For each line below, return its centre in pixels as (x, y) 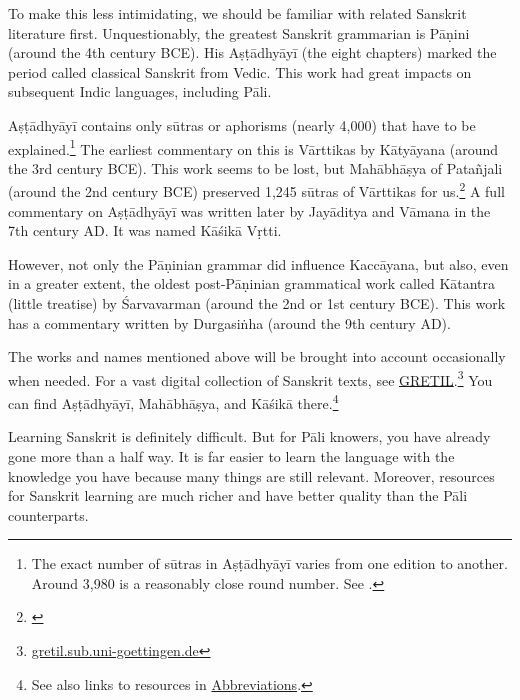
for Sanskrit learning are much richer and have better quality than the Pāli (238, 495)
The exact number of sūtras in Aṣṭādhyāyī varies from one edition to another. (269, 563)
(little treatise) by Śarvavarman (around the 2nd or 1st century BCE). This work (257, 303)
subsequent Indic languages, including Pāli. (140, 91)
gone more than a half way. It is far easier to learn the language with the (231, 455)
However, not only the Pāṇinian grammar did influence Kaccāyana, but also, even (258, 263)
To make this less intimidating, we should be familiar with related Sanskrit (237, 13)
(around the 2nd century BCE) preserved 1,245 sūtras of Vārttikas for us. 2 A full (256, 190)
